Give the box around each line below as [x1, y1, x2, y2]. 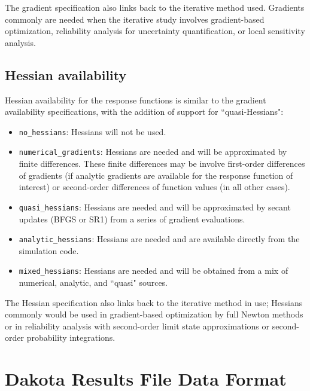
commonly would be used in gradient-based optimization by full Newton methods [5, 308, 303, 320]
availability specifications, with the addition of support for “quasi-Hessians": [5, 105, 284, 118]
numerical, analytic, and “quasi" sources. [19, 276, 168, 289]
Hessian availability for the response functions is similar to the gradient [5, 93, 266, 106]
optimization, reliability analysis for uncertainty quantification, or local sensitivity [5, 25, 305, 37]
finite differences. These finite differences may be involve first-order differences [19, 157, 305, 170]
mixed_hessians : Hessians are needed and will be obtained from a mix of [19, 264, 288, 277]
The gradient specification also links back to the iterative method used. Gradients [5, 1, 305, 13]
